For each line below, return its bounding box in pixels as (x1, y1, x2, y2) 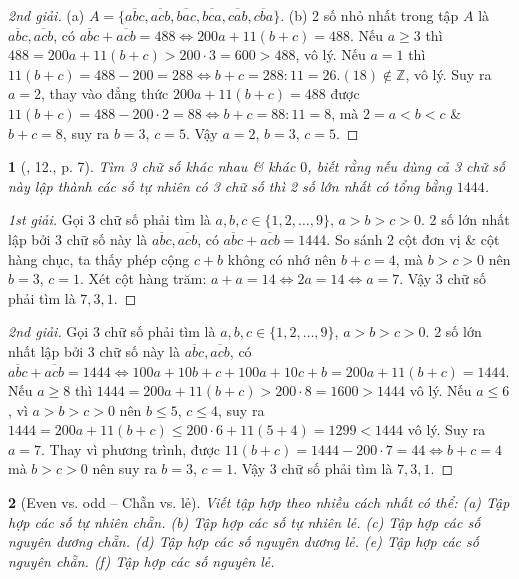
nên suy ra (92, 458, 157, 479)
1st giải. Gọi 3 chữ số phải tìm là (8, 209, 211, 230)
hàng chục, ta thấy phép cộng (8, 248, 190, 269)
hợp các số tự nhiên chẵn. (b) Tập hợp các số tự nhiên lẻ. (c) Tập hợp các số (8, 511, 481, 532)
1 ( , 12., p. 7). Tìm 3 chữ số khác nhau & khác (8, 156, 296, 177)
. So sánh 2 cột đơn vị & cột (326, 228, 500, 249)
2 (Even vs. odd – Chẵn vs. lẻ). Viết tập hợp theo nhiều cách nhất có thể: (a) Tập (8, 492, 510, 513)
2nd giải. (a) (8, 5, 85, 25)
